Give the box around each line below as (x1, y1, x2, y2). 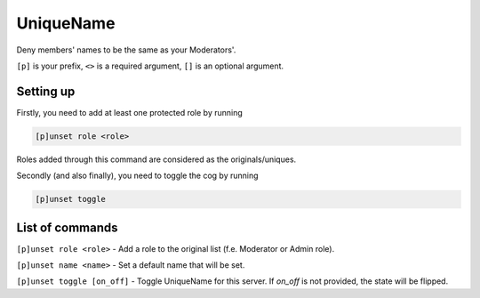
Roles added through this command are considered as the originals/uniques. (16, 154, 297, 165)
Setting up (16, 84, 76, 99)
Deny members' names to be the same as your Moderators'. (16, 44, 236, 55)
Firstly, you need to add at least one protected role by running (16, 107, 244, 117)
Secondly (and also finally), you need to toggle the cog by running (16, 170, 259, 181)
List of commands (16, 220, 119, 235)
